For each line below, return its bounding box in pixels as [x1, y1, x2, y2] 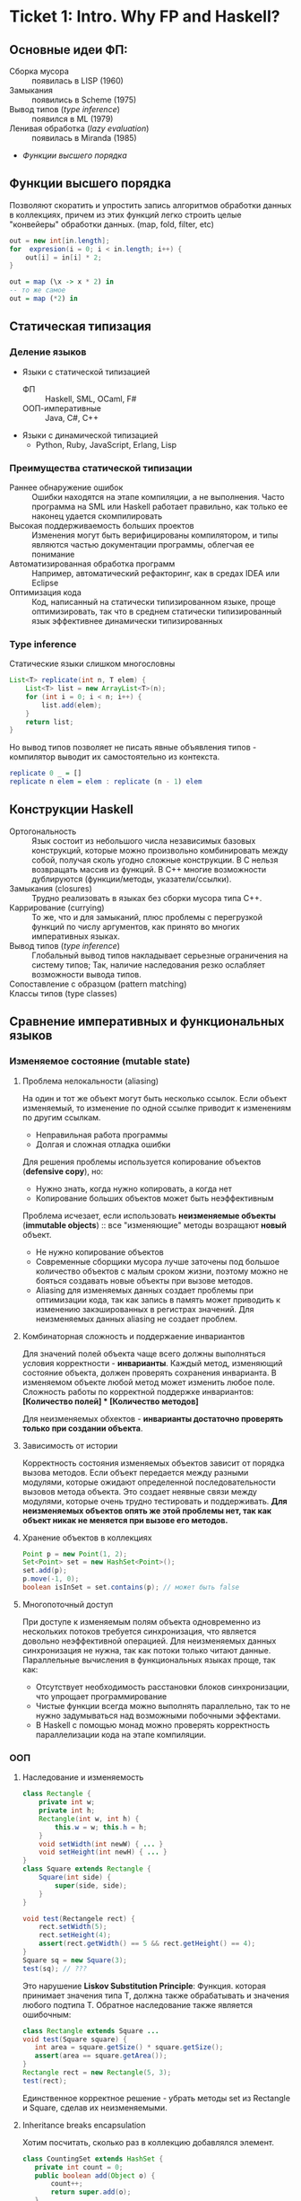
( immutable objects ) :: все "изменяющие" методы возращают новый [21, 1219, 287, 1231]
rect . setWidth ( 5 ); [39, 1923, 107, 1932]
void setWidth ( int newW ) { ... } [39, 1839, 164, 1848]
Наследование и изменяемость [21, 1772, 144, 1783]
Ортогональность [9, 826, 77, 837]
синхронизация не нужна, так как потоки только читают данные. [21, 1644, 271, 1655]
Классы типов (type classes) [9, 987, 118, 998]
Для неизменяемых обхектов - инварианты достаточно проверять [21, 1413, 284, 1424]
